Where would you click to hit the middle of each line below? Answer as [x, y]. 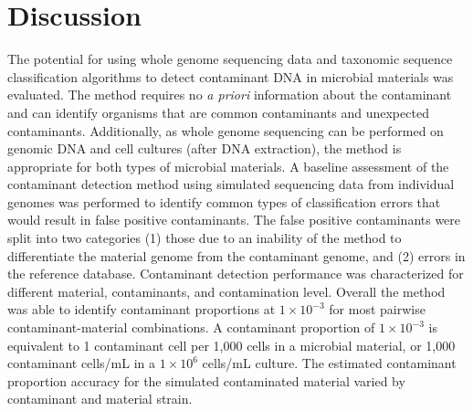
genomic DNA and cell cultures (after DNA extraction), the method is [205, 148]
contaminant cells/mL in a [82, 363]
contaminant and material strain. [100, 399]
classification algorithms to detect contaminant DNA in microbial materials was [231, 76]
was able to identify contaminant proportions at [142, 309]
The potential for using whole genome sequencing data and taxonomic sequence [230, 59]
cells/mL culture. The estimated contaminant [329, 363]
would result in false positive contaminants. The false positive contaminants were [234, 220]
